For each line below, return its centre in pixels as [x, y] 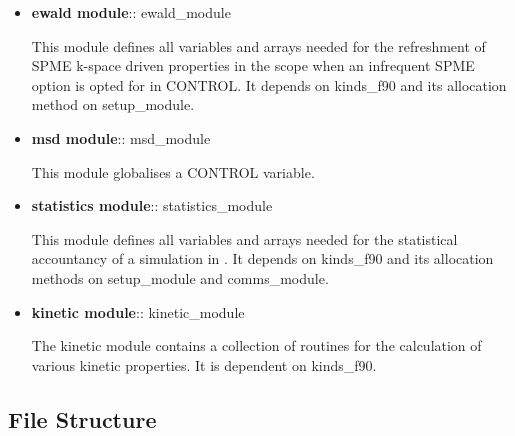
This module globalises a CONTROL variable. [173, 171]
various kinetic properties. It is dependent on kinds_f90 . [204, 364]
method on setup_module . [113, 104]
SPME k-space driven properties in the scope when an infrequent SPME [253, 65]
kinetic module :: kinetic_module [138, 311]
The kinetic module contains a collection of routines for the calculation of [256, 345]
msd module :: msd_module [121, 137]
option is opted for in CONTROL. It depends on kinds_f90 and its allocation [269, 84]
